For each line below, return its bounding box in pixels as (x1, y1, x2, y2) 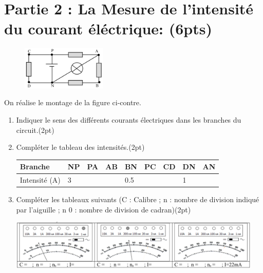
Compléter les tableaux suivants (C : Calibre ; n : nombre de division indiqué (16, 194, 259, 205)
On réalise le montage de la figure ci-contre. (4, 97, 141, 108)
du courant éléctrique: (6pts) (4, 17, 212, 38)
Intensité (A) (20, 174, 61, 185)
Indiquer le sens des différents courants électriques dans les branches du (16, 114, 241, 125)
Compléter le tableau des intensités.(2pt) (16, 142, 145, 152)
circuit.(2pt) (16, 124, 54, 135)
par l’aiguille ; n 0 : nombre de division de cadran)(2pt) (16, 204, 191, 215)
